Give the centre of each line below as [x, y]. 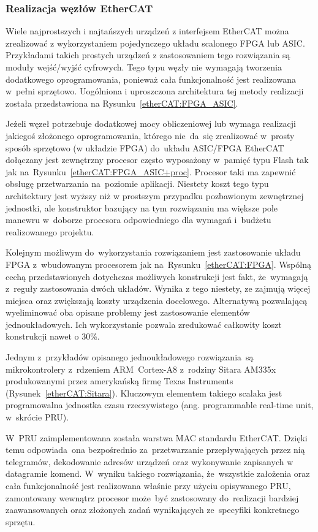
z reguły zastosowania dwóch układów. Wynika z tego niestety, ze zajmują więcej [158, 288]
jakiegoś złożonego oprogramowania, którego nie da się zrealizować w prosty [150, 135]
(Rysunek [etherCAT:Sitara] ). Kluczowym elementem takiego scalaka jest [144, 393]
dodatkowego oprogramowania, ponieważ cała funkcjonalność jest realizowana [151, 79]
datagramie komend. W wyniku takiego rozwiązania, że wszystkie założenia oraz [158, 473]
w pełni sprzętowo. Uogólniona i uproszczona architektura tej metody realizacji [155, 91]
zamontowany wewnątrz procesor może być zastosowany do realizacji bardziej [152, 497]
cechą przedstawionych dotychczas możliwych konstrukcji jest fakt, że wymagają [157, 276]
